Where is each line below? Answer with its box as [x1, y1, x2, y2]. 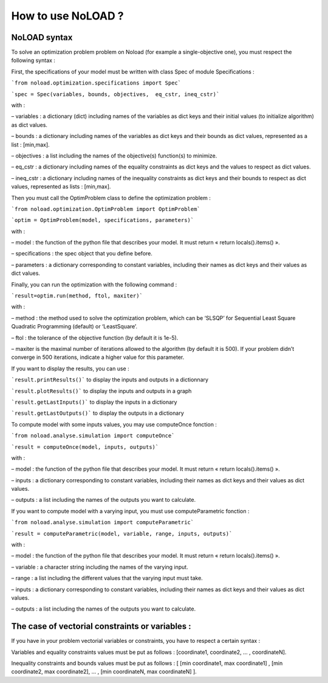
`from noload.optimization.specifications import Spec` [11, 80, 182, 86]
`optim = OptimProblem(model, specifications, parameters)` [11, 217, 194, 224]
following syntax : [11, 57, 56, 64]
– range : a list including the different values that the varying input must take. [11, 575, 203, 582]
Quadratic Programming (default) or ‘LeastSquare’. [11, 323, 138, 330]
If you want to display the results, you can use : [11, 365, 130, 372]
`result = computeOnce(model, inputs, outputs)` [11, 443, 159, 450]
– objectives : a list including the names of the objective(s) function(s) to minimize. [11, 152, 217, 159]
